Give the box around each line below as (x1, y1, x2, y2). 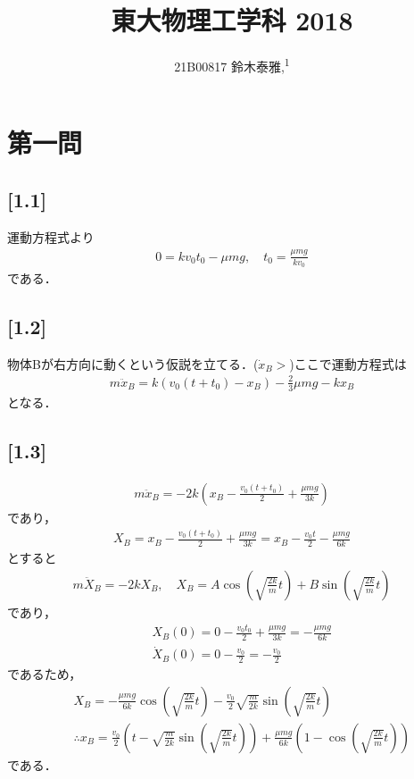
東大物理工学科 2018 (111, 2, 353, 38)
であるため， (7, 665, 82, 683)
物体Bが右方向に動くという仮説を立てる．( (7, 354, 259, 373)
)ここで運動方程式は (289, 354, 407, 373)
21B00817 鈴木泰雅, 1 (174, 54, 290, 75)
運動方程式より (7, 227, 95, 246)
